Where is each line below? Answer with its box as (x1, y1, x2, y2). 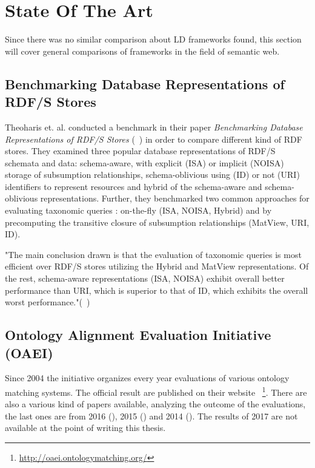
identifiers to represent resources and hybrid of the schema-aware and (5, 180, 262, 192)
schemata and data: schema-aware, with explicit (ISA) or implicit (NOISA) (5, 156, 284, 169)
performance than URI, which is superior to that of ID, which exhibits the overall (5, 283, 308, 296)
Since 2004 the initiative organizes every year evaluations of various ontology (5, 371, 290, 384)
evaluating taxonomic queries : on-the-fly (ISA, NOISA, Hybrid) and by (5, 204, 272, 217)
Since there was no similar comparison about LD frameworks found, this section (5, 33, 302, 46)
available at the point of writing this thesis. (5, 421, 166, 434)
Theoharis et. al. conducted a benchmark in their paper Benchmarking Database (5, 120, 303, 133)
